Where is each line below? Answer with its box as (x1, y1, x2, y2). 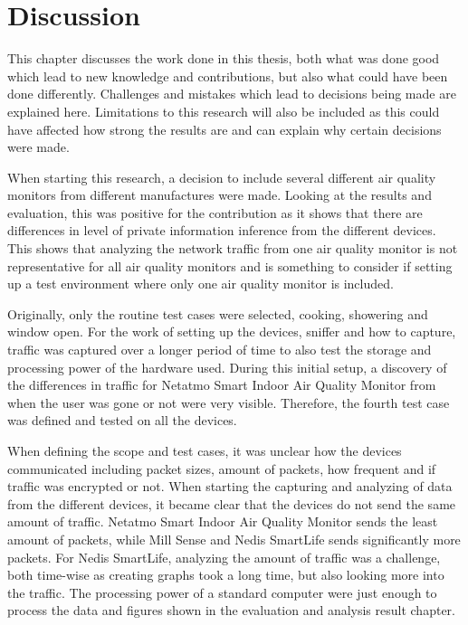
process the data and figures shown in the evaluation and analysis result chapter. (7, 601, 455, 620)
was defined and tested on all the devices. (7, 411, 237, 430)
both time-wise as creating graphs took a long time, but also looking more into (7, 565, 444, 584)
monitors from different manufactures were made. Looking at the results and (7, 185, 432, 204)
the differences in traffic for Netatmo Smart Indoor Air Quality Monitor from (7, 375, 436, 394)
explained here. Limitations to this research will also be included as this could (7, 101, 440, 120)
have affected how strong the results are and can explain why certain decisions (7, 119, 442, 138)
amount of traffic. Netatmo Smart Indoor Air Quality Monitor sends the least (7, 512, 438, 531)
